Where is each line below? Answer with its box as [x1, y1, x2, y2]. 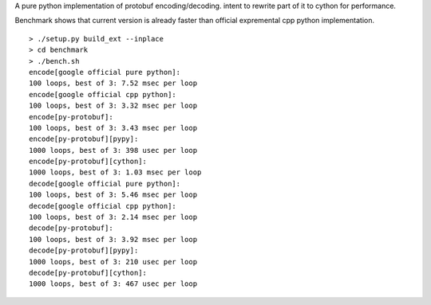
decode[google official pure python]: [29, 179, 181, 188]
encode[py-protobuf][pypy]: [29, 135, 139, 143]
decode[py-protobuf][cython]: [29, 268, 148, 277]
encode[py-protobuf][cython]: [29, 157, 148, 166]
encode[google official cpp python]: [29, 90, 177, 99]
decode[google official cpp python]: [29, 201, 177, 210]
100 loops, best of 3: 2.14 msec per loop [29, 213, 198, 222]
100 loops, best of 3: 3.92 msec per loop [29, 235, 198, 244]
